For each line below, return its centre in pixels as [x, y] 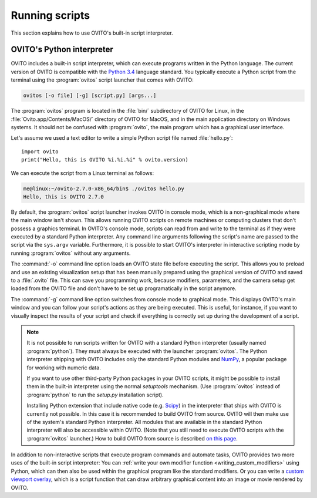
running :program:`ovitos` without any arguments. [71, 253]
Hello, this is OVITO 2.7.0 [63, 196]
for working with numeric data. [64, 368]
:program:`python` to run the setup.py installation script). [95, 395]
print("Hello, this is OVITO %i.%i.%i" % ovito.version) [105, 160]
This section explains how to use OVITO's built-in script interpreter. [92, 33]
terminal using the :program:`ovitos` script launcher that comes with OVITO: [102, 80]
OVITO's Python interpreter [62, 50]
